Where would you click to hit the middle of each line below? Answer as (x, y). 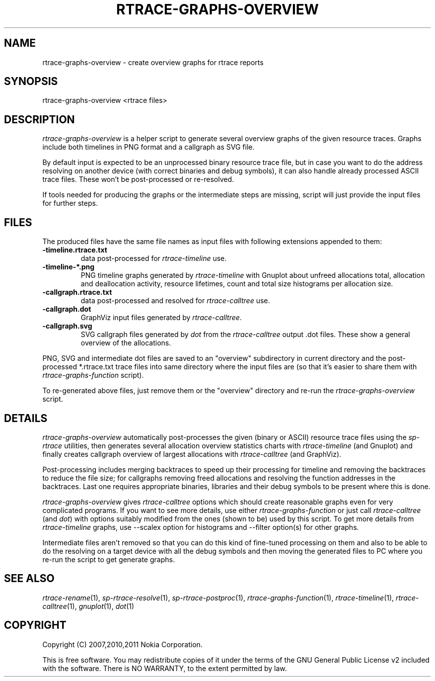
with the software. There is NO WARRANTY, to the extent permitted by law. (165, 668)
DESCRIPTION (39, 119)
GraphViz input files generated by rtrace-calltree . (161, 318)
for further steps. (70, 203)
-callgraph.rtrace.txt (77, 292)
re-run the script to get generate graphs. (109, 559)
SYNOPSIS (31, 82)
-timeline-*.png (69, 267)
